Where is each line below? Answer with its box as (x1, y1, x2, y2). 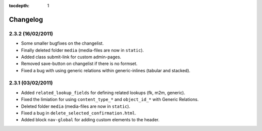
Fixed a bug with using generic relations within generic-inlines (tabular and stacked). (21, 67, 191, 73)
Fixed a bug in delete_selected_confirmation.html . (21, 110, 136, 116)
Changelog (9, 15, 43, 24)
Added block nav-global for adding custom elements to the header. (21, 117, 160, 123)
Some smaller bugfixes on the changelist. (21, 40, 104, 46)
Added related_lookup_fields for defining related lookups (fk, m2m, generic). (21, 90, 185, 96)
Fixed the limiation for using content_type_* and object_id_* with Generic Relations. (21, 97, 199, 102)
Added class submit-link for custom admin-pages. (21, 54, 121, 60)
